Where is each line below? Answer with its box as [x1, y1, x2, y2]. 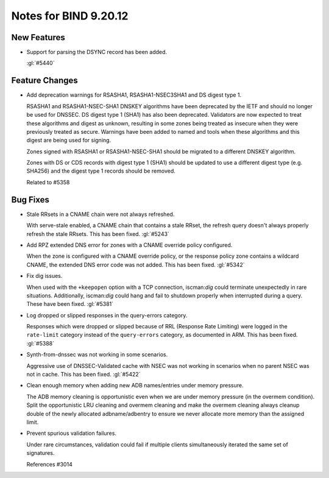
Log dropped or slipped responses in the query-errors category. [26, 311, 188, 319]
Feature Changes [11, 75, 79, 86]
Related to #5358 [26, 178, 70, 185]
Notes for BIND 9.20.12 [11, 9, 129, 23]
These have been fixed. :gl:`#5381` [26, 300, 114, 308]
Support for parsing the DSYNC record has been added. [26, 49, 168, 56]
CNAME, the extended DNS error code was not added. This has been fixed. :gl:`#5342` [26, 261, 245, 268]
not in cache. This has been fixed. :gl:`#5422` [26, 371, 141, 378]
